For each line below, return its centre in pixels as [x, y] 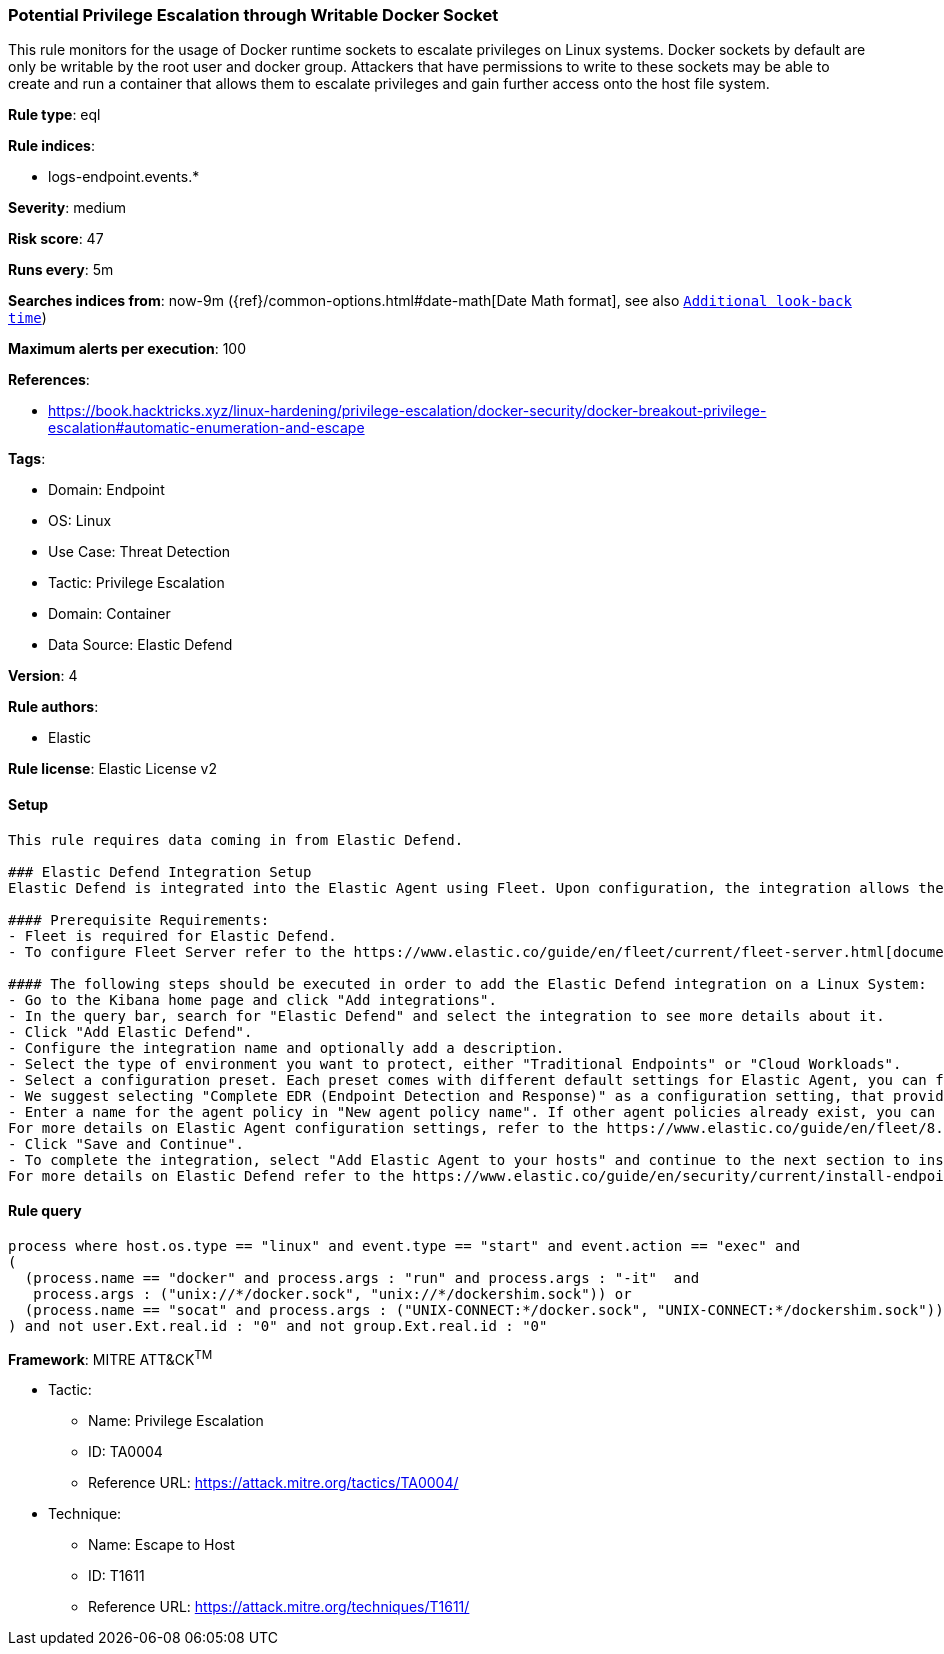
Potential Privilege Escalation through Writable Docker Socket [253, 15]
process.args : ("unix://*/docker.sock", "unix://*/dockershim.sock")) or [332, 1293]
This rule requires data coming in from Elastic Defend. [236, 839]
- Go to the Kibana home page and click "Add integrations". [252, 999]
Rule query [45, 1211]
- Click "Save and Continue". [126, 1143]
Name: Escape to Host [161, 1545]
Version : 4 [43, 676]
